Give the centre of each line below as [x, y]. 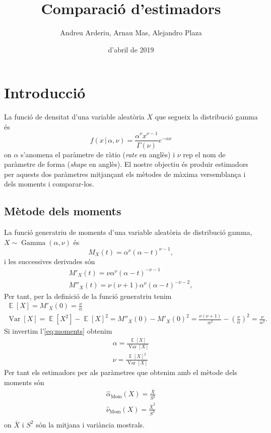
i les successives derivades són [50, 261]
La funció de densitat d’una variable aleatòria [74, 117]
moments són [24, 382]
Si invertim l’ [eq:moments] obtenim [58, 331]
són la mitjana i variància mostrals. [90, 424]
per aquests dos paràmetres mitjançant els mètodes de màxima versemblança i [125, 174]
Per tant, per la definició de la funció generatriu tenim [88, 296]
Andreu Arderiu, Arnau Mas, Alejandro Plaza [131, 33]
